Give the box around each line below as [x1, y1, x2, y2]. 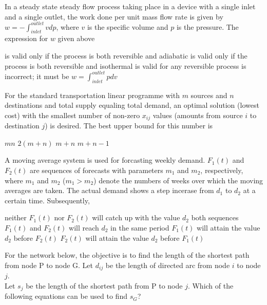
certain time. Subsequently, [5, 195, 90, 205]
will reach [69, 222, 99, 233]
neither [5, 212, 27, 223]
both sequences [191, 212, 239, 223]
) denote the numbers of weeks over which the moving [93, 175, 263, 185]
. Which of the [187, 280, 234, 291]
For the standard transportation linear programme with [5, 89, 180, 100]
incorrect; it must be [5, 70, 69, 81]
